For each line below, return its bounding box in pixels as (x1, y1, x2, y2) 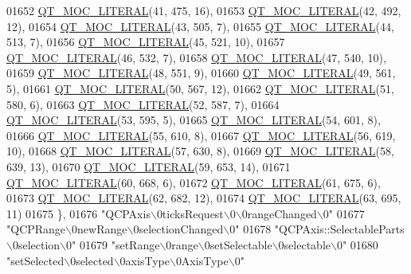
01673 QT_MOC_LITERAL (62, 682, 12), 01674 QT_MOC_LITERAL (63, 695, (6, 190, 401, 206)
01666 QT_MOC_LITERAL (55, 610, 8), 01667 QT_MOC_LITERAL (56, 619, (6, 127, 396, 143)
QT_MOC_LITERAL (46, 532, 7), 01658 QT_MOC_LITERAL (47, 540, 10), (6, 49, 386, 65)
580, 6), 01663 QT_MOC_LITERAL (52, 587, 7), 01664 (6, 96, 280, 112)
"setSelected (6, 252, 65, 268)
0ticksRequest (156, 205, 224, 221)
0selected (70, 252, 114, 268)
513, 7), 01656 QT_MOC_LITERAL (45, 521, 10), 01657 (6, 33, 285, 50)
